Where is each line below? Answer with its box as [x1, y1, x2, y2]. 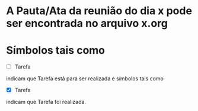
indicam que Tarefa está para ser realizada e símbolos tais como [6, 75, 164, 82]
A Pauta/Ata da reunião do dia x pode [6, 4, 193, 18]
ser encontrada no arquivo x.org [6, 17, 168, 30]
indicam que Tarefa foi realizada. [6, 99, 87, 106]
